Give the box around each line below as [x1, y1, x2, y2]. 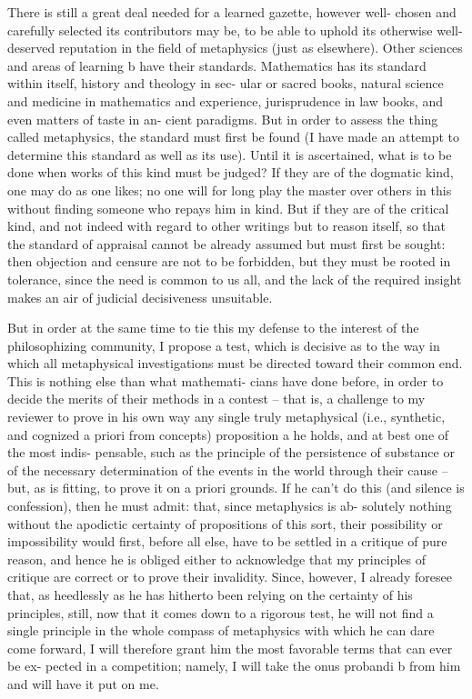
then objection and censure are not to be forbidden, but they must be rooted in [7, 252, 451, 271]
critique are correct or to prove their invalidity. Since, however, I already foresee [7, 567, 452, 586]
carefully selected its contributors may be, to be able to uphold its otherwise [7, 20, 433, 39]
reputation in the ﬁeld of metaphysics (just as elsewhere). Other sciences [58, 38, 463, 57]
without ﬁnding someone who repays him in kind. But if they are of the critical [7, 198, 449, 217]
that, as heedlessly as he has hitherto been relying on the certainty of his [7, 585, 413, 604]
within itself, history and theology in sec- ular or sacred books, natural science [7, 74, 444, 93]
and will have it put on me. [7, 674, 159, 693]
